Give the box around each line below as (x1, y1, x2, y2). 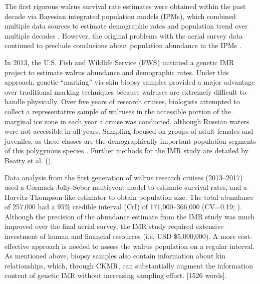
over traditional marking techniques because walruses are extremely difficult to (5, 86, 246, 97)
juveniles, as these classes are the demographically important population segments (5, 135, 256, 146)
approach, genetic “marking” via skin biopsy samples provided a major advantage (5, 77, 255, 87)
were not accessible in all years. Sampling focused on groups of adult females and (5, 126, 253, 136)
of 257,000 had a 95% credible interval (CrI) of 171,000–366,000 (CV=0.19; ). (5, 201, 242, 212)
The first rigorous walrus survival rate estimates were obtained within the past (5, 1, 246, 11)
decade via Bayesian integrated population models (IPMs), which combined (5, 11, 236, 21)
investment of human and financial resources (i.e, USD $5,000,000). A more (5, 231, 236, 241)
